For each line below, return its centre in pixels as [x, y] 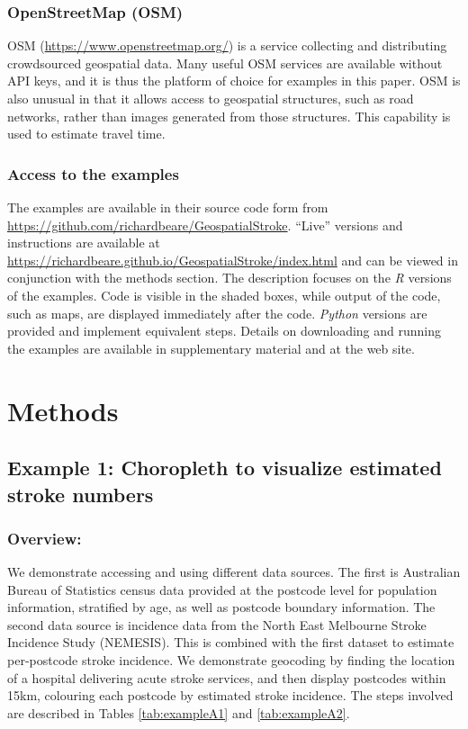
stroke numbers [81, 494]
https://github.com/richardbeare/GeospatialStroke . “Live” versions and [205, 225]
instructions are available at [84, 243]
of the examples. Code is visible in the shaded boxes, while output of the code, [224, 295]
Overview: [45, 538]
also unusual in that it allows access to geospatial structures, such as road [211, 98]
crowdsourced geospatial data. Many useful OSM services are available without [225, 63]
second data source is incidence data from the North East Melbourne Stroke [217, 624]
